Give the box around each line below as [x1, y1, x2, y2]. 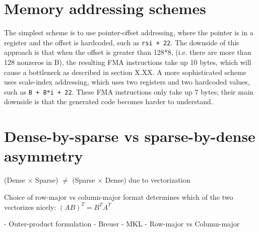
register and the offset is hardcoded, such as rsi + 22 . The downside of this [4, 37, 239, 47]
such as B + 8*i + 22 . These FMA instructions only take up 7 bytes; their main [4, 86, 253, 97]
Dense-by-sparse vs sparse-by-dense [4, 126, 255, 146]
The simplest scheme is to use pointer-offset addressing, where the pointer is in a [4, 27, 253, 38]
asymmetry [4, 145, 83, 166]
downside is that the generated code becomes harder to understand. [4, 96, 213, 107]
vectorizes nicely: [4, 201, 56, 212]
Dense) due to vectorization [105, 175, 190, 185]
